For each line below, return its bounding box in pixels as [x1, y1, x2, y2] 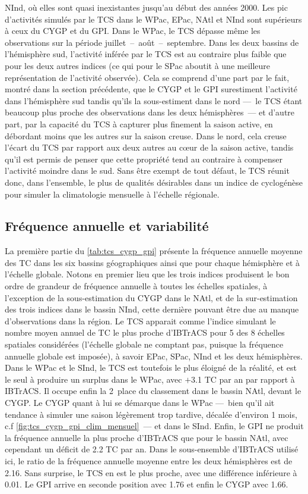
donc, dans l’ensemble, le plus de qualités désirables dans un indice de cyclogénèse [5, 176, 303, 188]
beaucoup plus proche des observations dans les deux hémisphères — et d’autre [5, 106, 295, 118]
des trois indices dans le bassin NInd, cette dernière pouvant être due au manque [5, 303, 299, 315]
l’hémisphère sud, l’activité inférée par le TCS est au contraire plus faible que [5, 48, 287, 60]
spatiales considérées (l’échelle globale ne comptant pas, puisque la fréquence [5, 338, 284, 351]
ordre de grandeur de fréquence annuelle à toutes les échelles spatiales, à [5, 280, 268, 292]
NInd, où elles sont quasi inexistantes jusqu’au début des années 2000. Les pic [5, 1, 288, 13]
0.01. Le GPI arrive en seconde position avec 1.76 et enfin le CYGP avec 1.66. [5, 478, 288, 490]
